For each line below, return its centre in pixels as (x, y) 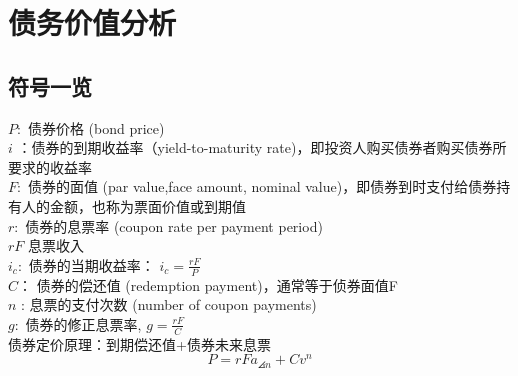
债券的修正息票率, (83, 323)
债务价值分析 (92, 22)
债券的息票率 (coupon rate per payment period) (174, 225)
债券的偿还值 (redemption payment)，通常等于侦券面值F (217, 284)
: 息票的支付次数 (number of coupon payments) (169, 304)
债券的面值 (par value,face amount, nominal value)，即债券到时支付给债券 (262, 186)
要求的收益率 (50, 166)
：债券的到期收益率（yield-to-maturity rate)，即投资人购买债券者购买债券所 (262, 147)
